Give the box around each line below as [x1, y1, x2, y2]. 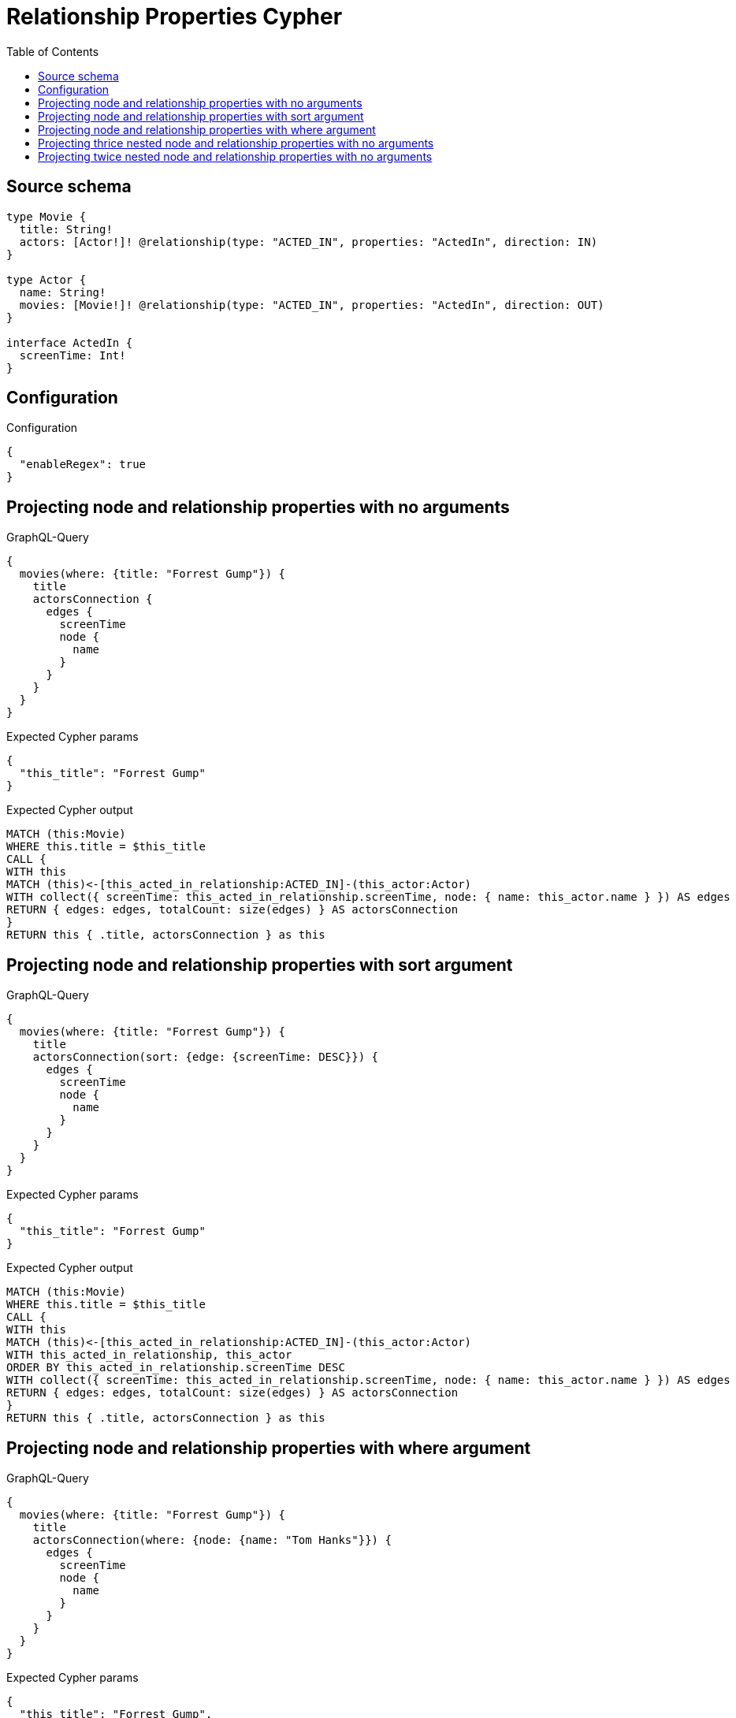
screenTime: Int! [19, 348, 126, 362]
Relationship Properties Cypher [6, 3, 343, 30]
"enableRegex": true [19, 458, 147, 471]
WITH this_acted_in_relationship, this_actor [6, 1348, 292, 1362]
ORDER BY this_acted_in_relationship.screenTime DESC [6, 1361, 345, 1374]
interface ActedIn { [6, 336, 133, 349]
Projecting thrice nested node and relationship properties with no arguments [38, 136, 434, 150]
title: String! [19, 222, 113, 236]
